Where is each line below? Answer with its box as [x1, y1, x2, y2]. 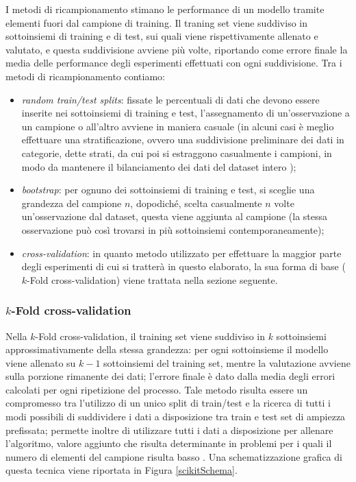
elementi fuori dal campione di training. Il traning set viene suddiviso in [5, 15, 307, 29]
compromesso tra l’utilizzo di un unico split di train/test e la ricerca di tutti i [5, 396, 331, 410]
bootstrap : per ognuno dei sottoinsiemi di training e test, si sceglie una [21, 182, 315, 197]
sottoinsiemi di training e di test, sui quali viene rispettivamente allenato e [5, 29, 318, 43]
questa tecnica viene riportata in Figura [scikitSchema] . [5, 463, 238, 477]
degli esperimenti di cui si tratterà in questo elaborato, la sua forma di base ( [21, 259, 346, 274]
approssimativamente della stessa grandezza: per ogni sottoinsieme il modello [5, 342, 329, 357]
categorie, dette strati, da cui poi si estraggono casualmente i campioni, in [21, 145, 332, 160]
